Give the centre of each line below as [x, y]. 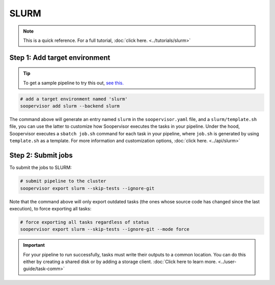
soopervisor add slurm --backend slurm [70, 106]
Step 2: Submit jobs [41, 156]
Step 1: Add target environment [60, 57]
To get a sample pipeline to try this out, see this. [74, 83]
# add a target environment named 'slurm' [74, 99]
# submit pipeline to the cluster [63, 181]
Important [34, 245]
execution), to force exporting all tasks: [50, 208]
